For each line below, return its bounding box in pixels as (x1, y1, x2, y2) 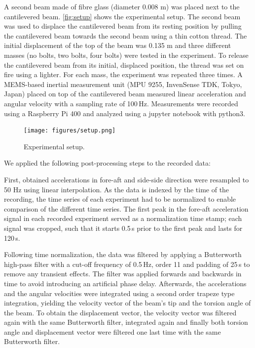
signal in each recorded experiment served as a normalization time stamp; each (4, 213, 242, 223)
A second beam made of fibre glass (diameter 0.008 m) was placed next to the (4, 1, 240, 11)
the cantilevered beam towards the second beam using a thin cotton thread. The (4, 30, 247, 41)
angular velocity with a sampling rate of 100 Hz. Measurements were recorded (4, 98, 238, 108)
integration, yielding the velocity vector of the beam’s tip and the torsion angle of (4, 298, 251, 308)
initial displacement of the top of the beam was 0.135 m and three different (4, 40, 231, 50)
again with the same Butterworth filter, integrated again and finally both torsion (4, 317, 248, 327)
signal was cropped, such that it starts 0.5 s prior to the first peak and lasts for (4, 222, 243, 233)
